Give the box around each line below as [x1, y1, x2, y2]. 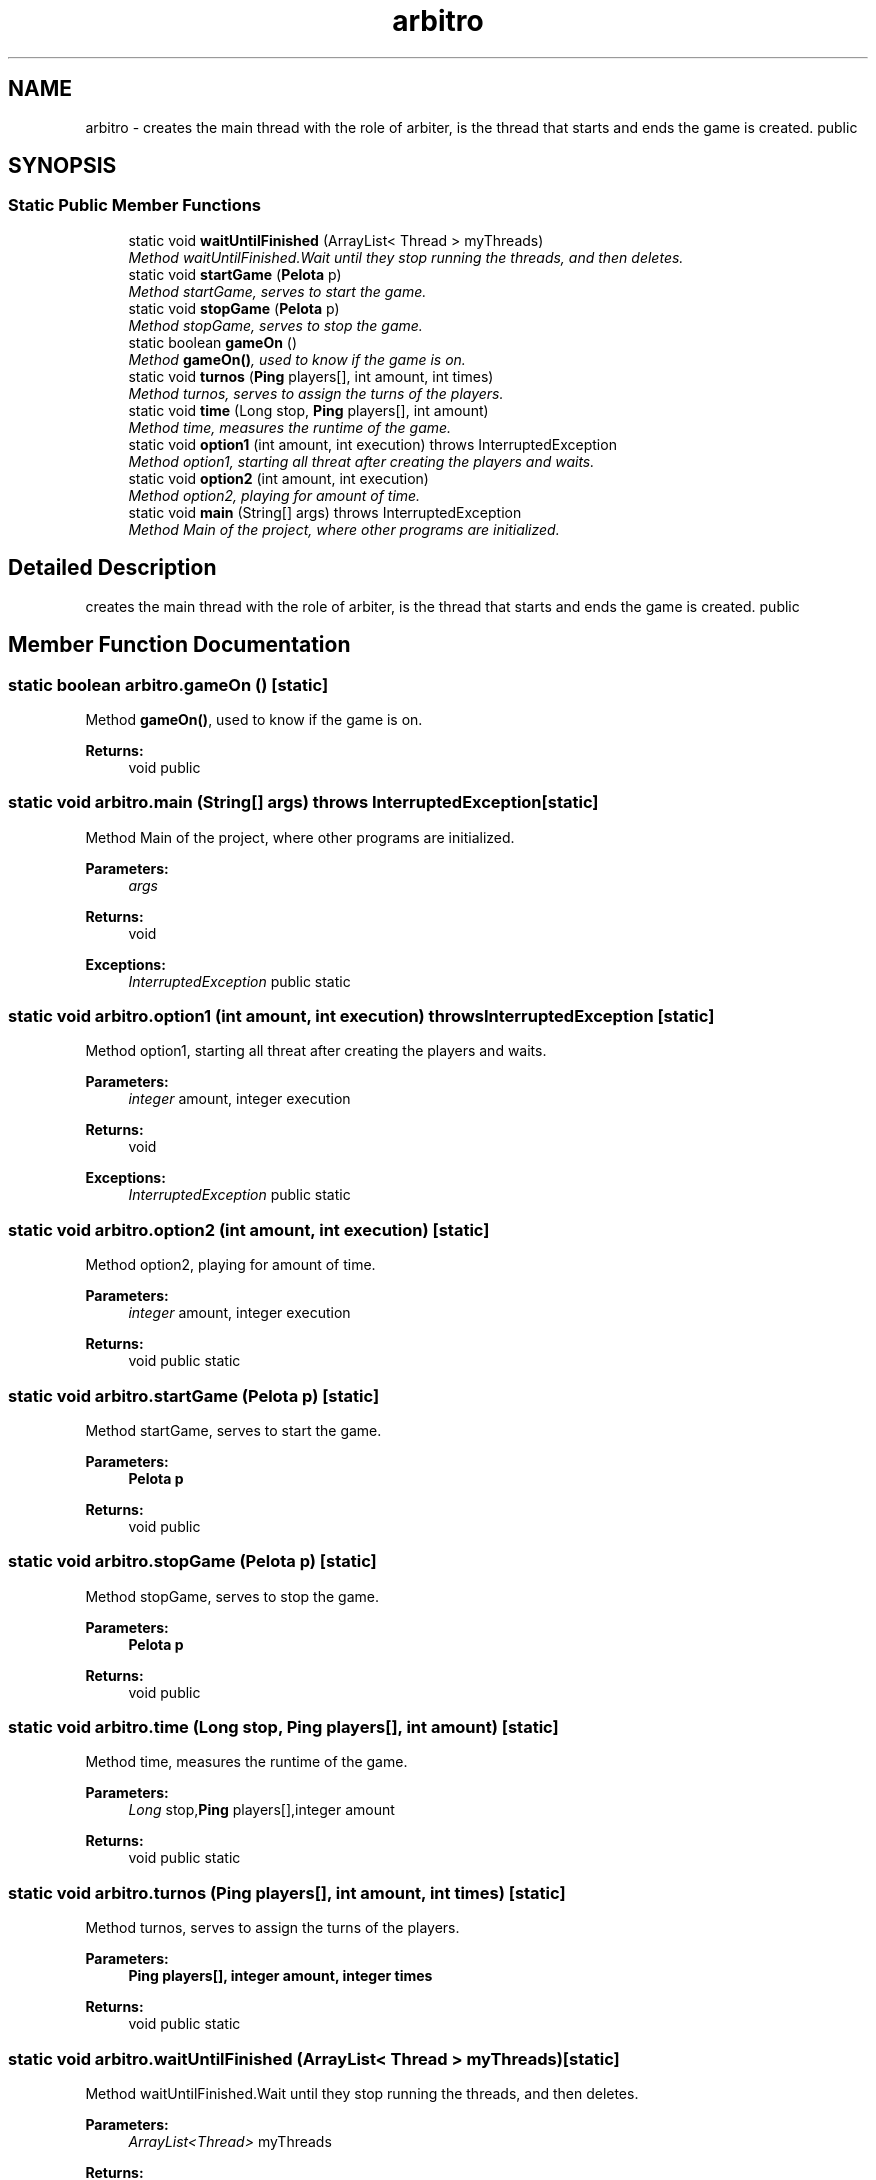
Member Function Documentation [8, 632, 351, 658]
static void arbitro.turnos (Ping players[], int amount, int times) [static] [8, 1882, 566, 1903]
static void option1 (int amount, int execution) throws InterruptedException [128, 435, 617, 453]
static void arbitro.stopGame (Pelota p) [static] [8, 1551, 377, 1572]
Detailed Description [8, 555, 217, 581]
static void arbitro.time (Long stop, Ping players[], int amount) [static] [8, 1717, 559, 1737]
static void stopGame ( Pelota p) [128, 299, 340, 317]
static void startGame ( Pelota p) [128, 265, 342, 283]
